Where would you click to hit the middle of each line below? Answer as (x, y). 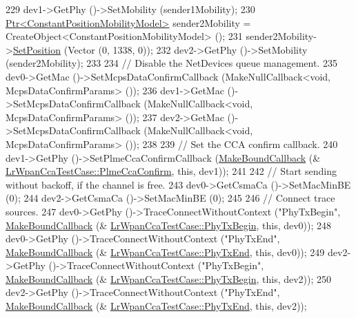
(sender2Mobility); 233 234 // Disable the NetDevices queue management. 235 (171, 63)
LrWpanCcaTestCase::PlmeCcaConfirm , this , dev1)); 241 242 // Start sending (171, 171)
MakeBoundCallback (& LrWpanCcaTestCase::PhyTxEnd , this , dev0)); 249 (165, 252)
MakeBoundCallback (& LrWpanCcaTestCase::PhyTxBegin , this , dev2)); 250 (169, 278)
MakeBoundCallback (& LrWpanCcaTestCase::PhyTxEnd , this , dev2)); (156, 306)
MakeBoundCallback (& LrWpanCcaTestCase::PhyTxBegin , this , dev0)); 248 (169, 225)
